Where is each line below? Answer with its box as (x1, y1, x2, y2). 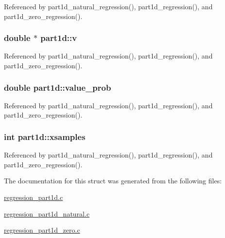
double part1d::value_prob (4, 81, 111, 93)
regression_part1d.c (4, 192, 63, 202)
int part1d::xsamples (4, 130, 86, 142)
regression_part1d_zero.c (4, 225, 80, 235)
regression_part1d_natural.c (4, 208, 90, 218)
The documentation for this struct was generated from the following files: (4, 176, 222, 186)
